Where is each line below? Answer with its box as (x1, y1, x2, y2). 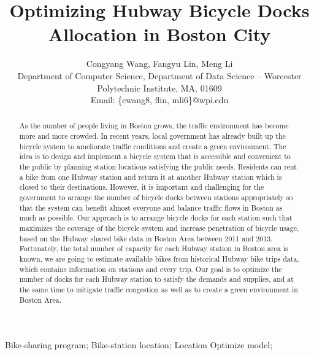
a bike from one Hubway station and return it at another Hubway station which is (19, 171, 282, 182)
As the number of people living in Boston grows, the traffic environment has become (19, 120, 289, 131)
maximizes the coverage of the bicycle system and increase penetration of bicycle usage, (19, 223, 299, 233)
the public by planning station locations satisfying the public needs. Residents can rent (19, 162, 297, 172)
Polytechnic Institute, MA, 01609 (97, 81, 222, 94)
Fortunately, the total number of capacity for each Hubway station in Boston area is (19, 243, 288, 254)
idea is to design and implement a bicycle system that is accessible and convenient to (19, 151, 291, 162)
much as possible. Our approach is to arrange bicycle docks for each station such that (19, 213, 293, 223)
